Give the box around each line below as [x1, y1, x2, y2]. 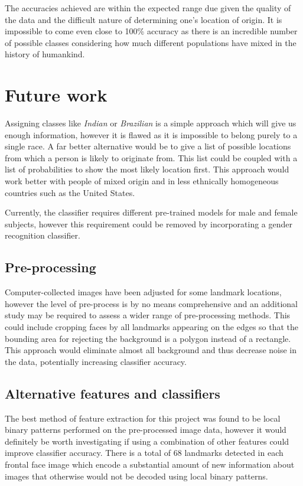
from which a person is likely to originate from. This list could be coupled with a [5, 151, 298, 164]
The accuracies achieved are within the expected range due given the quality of [5, 2, 291, 14]
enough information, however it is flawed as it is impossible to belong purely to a [5, 128, 298, 141]
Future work [5, 83, 107, 107]
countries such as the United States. [5, 186, 135, 198]
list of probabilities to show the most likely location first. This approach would [5, 163, 289, 175]
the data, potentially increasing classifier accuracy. [5, 355, 187, 367]
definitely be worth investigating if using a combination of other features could [5, 435, 289, 447]
